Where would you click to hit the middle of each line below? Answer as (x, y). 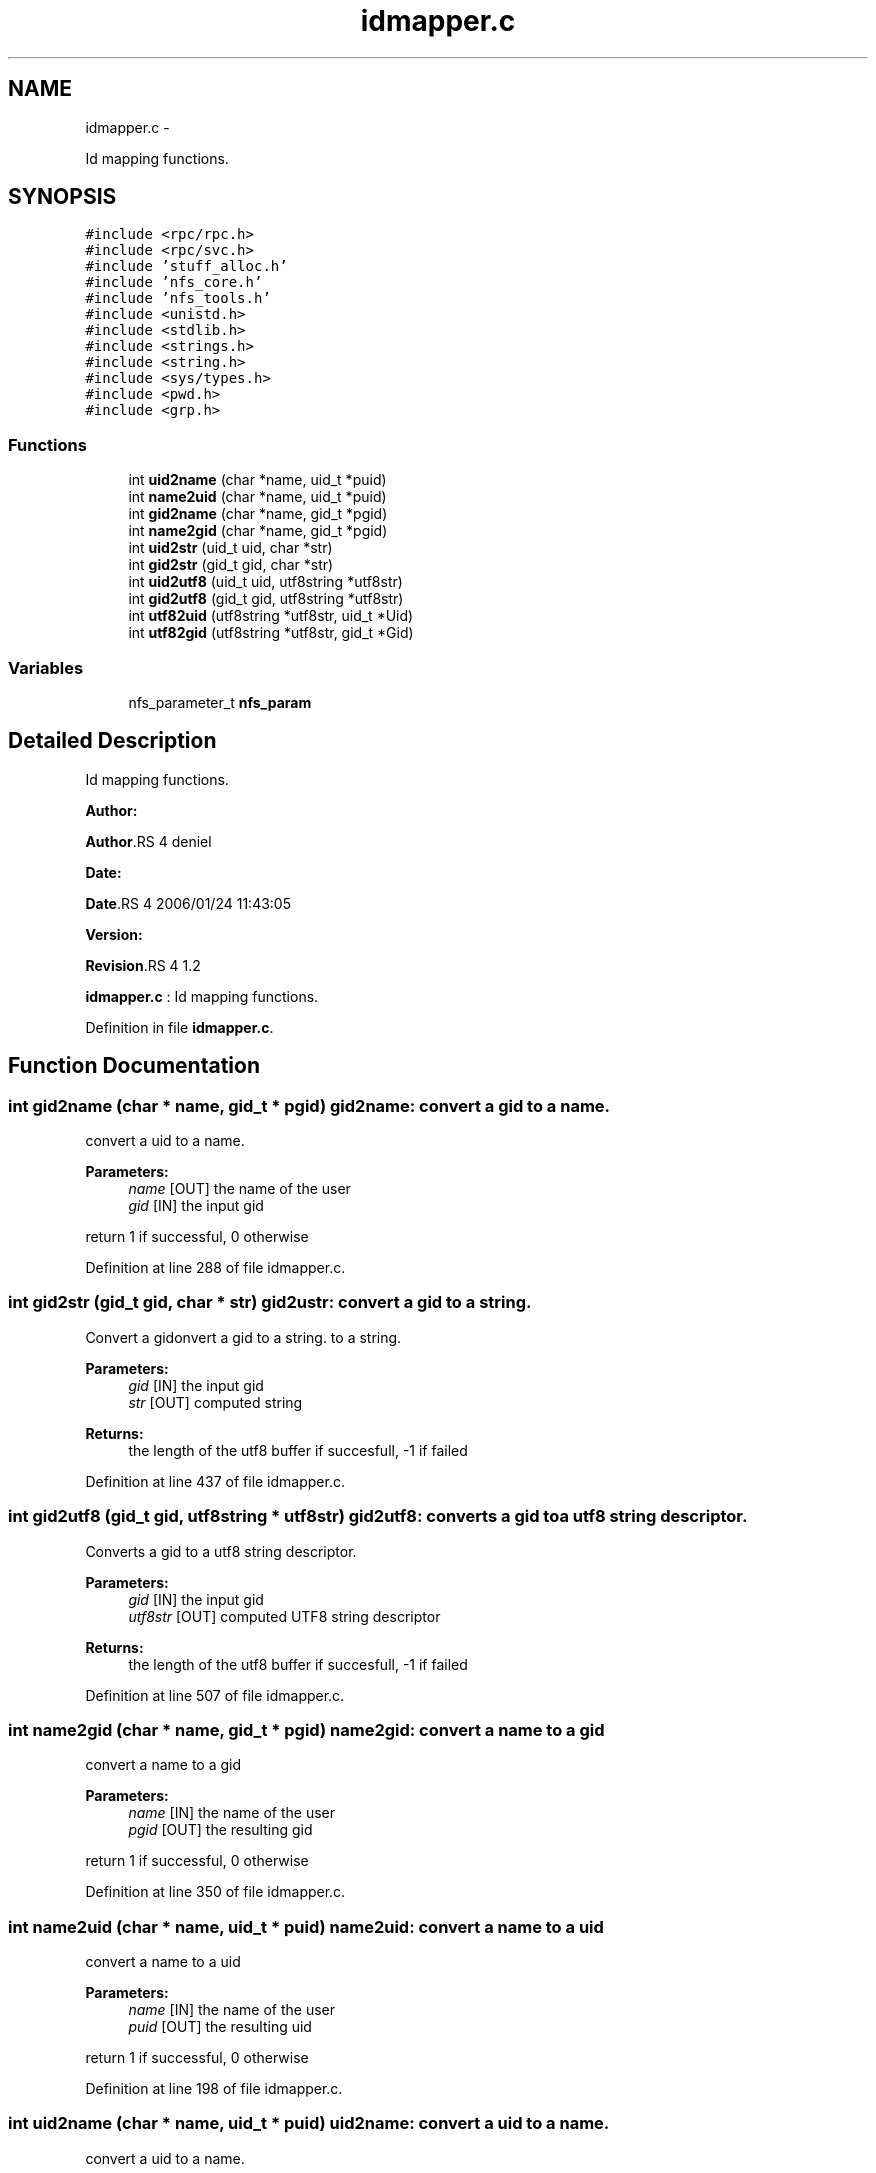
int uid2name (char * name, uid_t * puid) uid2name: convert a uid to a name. (309, 2123)
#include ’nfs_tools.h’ (178, 298)
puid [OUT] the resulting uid (220, 2026)
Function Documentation (134, 1066)
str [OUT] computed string (215, 1402)
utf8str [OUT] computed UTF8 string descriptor (284, 1616)
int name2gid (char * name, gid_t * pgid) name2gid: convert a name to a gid (306, 1729)
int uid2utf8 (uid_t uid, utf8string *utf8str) (265, 582)
